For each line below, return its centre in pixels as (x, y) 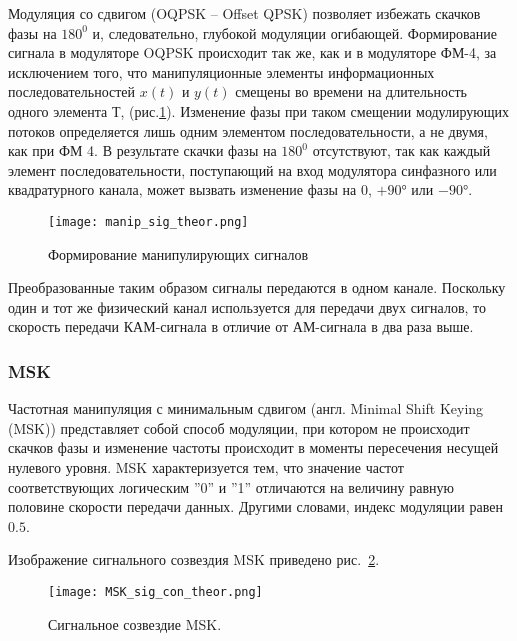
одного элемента (58, 110)
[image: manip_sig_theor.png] (148, 221)
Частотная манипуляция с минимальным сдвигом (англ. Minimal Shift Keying (246, 408)
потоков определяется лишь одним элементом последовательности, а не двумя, (248, 130)
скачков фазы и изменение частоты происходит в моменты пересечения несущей (253, 447)
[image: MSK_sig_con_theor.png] (155, 591)
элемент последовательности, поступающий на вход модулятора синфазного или (252, 169)
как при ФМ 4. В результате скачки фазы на (142, 150)
